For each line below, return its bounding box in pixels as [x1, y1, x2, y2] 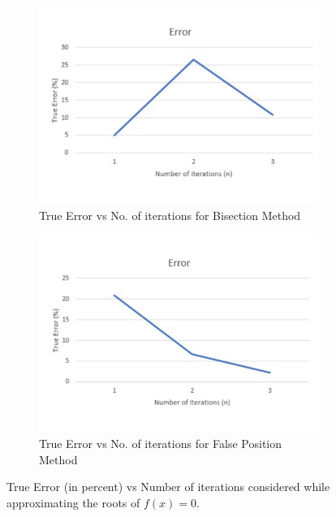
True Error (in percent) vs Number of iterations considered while [6, 478, 330, 495]
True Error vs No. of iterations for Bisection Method [39, 206, 301, 223]
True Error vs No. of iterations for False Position [39, 435, 282, 451]
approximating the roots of [6, 493, 140, 511]
